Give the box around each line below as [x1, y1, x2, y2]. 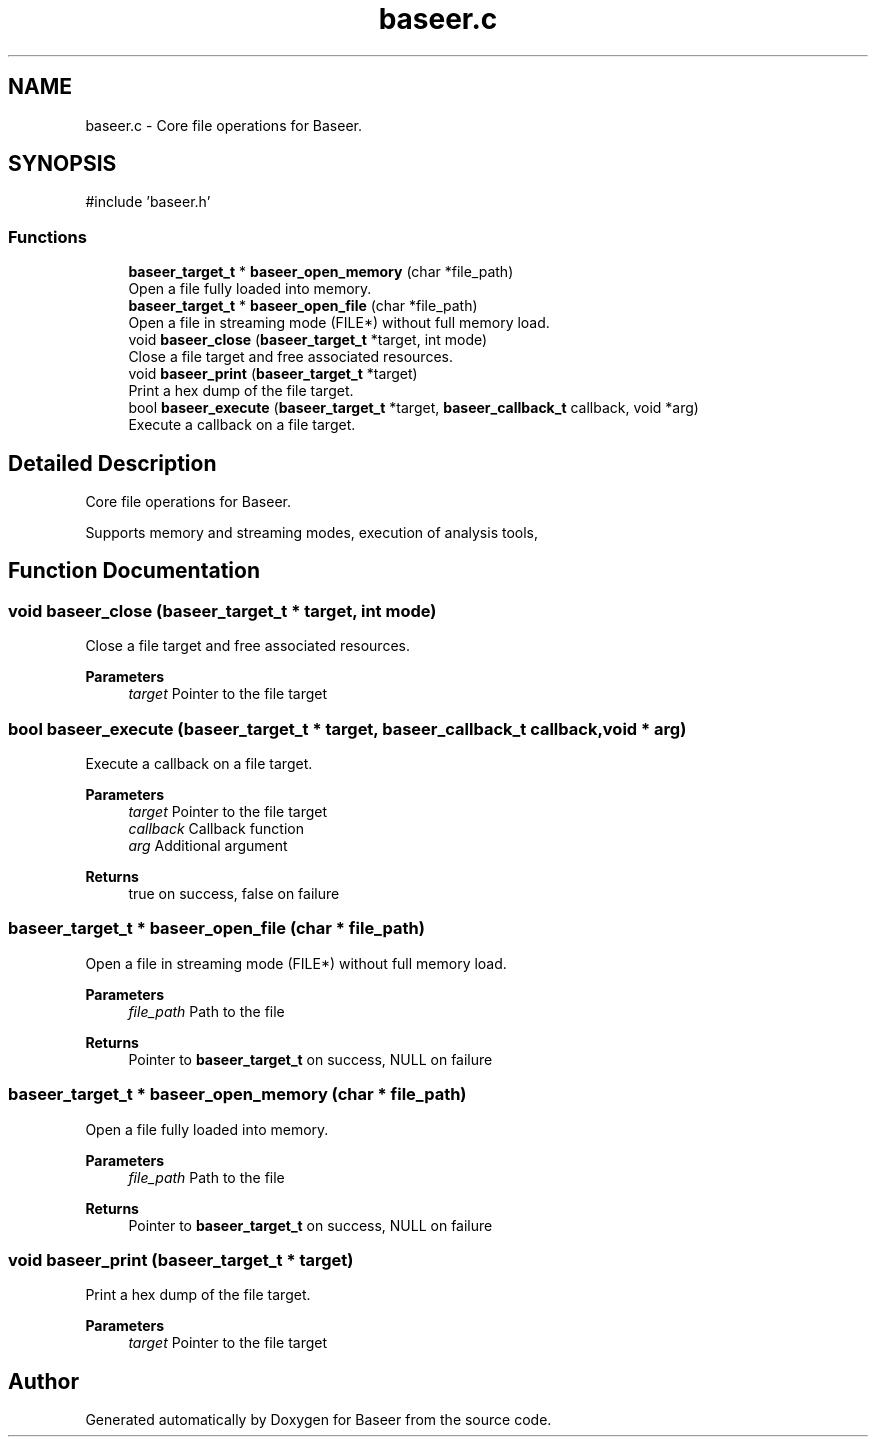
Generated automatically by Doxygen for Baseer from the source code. [85, 1411, 552, 1429]
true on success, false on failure [128, 885, 340, 902]
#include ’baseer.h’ [85, 193, 211, 211]
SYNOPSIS [8, 151, 117, 177]
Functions [8, 226, 87, 247]
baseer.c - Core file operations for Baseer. [85, 116, 362, 134]
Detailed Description [8, 450, 217, 476]
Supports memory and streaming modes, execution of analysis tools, [85, 524, 539, 542]
